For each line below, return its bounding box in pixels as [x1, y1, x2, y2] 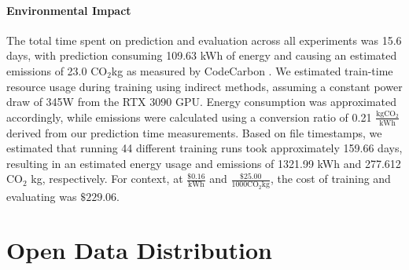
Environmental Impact [6, 2, 131, 18]
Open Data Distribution [6, 234, 272, 266]
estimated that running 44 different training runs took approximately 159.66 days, [6, 140, 403, 156]
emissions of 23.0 [6, 62, 87, 78]
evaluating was [6, 188, 77, 204]
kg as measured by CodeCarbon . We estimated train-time [111, 62, 393, 78]
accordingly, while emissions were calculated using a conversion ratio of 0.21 [6, 108, 372, 125]
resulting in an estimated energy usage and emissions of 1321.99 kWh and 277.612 [6, 155, 401, 171]
